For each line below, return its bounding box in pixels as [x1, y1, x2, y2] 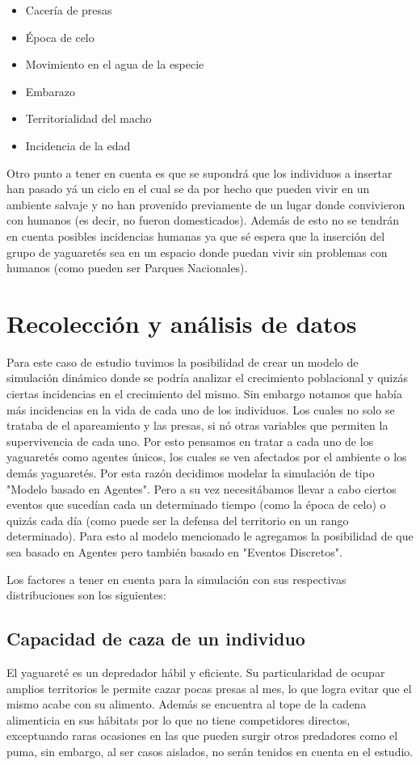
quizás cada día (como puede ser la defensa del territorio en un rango [6, 511, 349, 528]
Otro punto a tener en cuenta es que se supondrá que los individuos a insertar [6, 164, 393, 181]
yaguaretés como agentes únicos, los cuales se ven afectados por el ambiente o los [6, 448, 407, 465]
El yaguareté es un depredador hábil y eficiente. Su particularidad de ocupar [6, 663, 385, 680]
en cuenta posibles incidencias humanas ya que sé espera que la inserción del [6, 227, 385, 244]
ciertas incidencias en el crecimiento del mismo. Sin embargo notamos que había [6, 385, 402, 402]
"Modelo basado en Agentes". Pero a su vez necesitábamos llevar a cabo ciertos [6, 480, 397, 497]
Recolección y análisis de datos [6, 306, 357, 339]
